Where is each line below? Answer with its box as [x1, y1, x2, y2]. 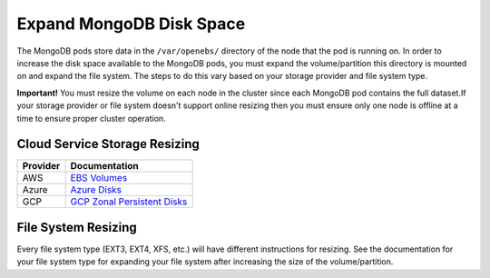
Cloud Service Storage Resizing [16, 136, 200, 152]
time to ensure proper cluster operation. [16, 113, 167, 124]
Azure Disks [70, 184, 122, 196]
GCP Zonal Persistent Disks [70, 195, 188, 208]
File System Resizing [16, 219, 138, 235]
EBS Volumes [70, 172, 128, 184]
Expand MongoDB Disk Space [16, 14, 246, 34]
